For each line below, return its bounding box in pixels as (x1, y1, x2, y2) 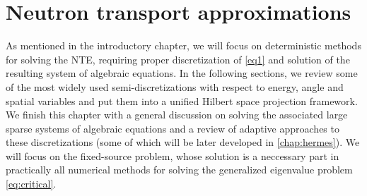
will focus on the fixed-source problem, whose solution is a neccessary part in (6, 148, 339, 163)
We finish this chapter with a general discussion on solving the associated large (6, 107, 348, 122)
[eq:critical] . (6, 176, 57, 191)
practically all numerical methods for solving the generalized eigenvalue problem (6, 162, 353, 177)
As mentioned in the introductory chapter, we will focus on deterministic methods (6, 38, 361, 53)
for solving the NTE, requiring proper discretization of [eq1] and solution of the (6, 51, 350, 66)
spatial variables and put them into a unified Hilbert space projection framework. (6, 93, 358, 108)
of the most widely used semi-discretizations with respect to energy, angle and (6, 79, 344, 94)
